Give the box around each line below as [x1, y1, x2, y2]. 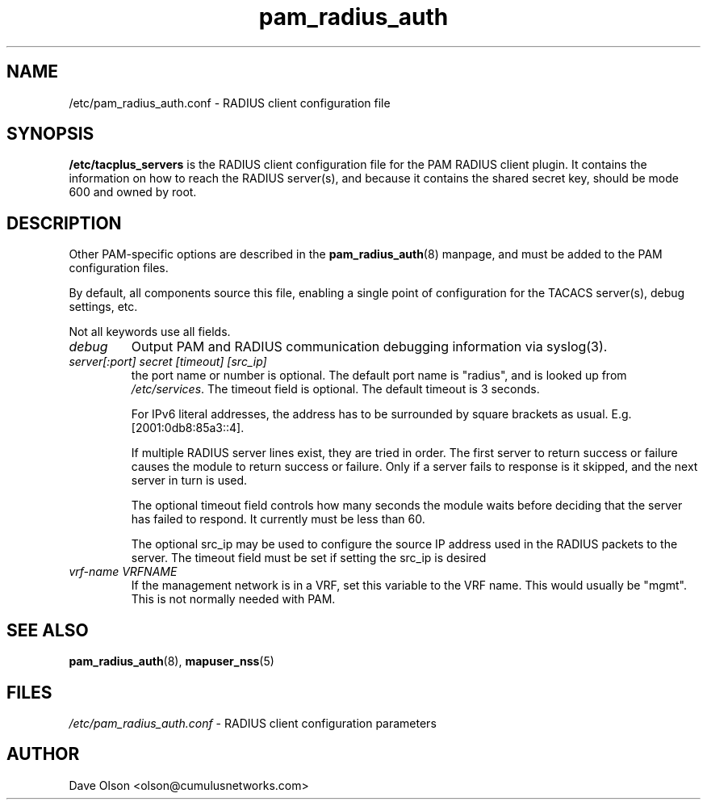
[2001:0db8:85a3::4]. [131, 421, 245, 435]
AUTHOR [6, 744, 80, 765]
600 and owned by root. [69, 185, 197, 199]
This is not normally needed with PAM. [131, 592, 336, 607]
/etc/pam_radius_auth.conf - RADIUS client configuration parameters [69, 716, 437, 730]
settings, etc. [69, 300, 138, 314]
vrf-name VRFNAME [69, 565, 178, 579]
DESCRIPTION [6, 212, 122, 233]
